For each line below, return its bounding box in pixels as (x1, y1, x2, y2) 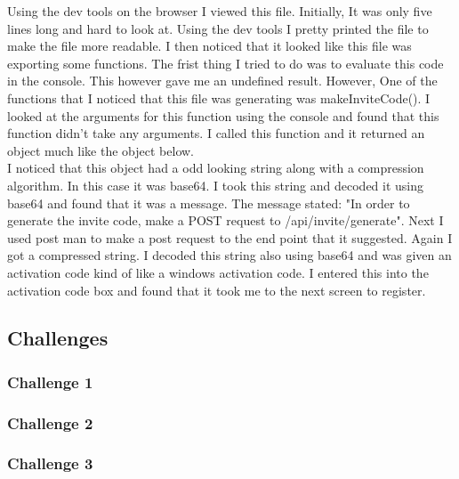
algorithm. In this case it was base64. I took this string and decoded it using (7, 175, 424, 194)
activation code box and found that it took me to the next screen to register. (7, 280, 426, 299)
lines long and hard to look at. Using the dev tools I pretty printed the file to (7, 19, 429, 37)
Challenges (7, 324, 109, 352)
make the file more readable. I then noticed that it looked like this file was (7, 37, 412, 55)
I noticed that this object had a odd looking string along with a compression (7, 158, 424, 177)
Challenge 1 (7, 370, 93, 393)
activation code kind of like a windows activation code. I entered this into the (7, 263, 429, 281)
